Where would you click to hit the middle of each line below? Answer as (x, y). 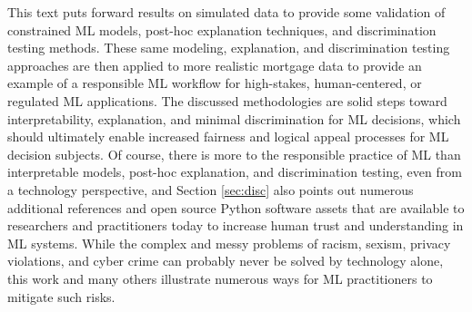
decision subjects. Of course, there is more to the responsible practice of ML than (234, 154)
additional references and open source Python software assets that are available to (236, 207)
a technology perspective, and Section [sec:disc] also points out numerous (211, 189)
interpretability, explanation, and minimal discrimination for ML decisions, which (234, 118)
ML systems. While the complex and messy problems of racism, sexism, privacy (229, 243)
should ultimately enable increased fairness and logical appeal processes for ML (228, 136)
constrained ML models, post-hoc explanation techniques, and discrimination (222, 29)
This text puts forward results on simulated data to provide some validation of (226, 12)
